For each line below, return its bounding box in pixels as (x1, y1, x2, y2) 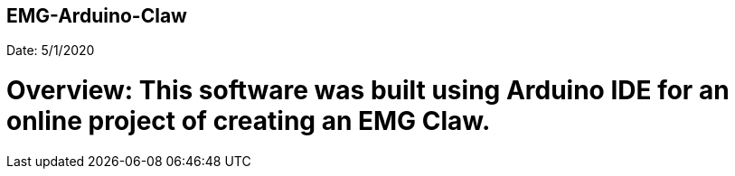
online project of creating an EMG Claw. (6, 106, 491, 137)
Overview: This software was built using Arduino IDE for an (6, 75, 730, 107)
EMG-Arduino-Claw (6, 5, 187, 27)
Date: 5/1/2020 (6, 42, 95, 59)
